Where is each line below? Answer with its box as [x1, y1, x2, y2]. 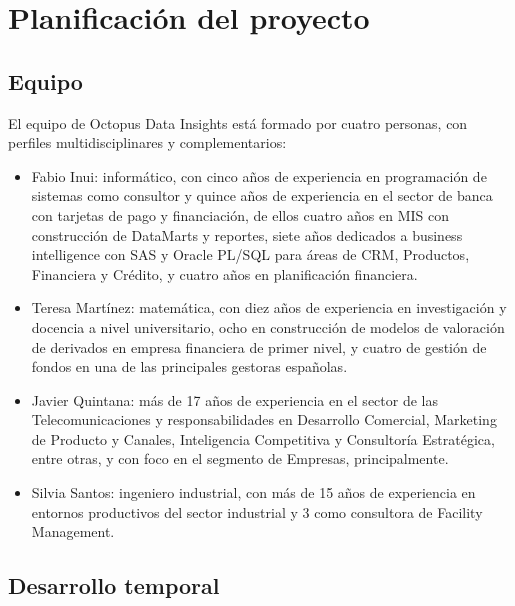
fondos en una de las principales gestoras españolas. [31, 356, 348, 377]
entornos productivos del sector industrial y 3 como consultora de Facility [31, 501, 483, 522]
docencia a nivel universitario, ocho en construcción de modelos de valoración [31, 316, 505, 337]
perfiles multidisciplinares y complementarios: [8, 132, 287, 153]
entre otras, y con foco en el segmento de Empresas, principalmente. [31, 448, 449, 469]
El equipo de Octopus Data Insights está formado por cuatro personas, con [8, 112, 468, 133]
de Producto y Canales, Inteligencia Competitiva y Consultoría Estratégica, [31, 428, 495, 449]
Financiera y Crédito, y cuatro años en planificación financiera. [31, 263, 418, 284]
